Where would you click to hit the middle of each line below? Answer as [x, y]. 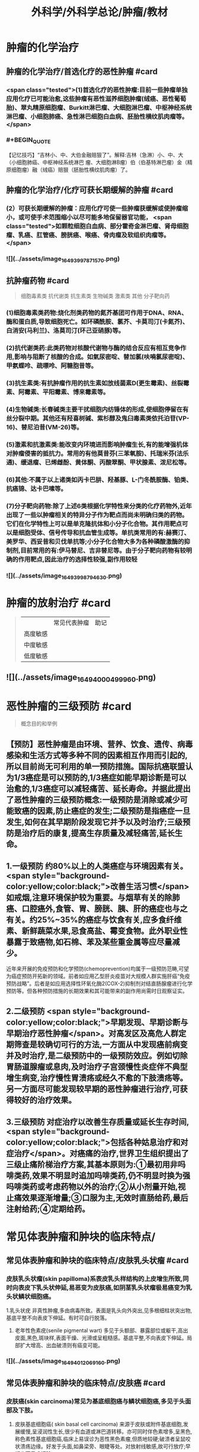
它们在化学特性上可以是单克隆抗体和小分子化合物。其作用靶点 [94, 524]
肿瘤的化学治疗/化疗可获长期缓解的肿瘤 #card [90, 190]
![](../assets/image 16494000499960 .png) [81, 678]
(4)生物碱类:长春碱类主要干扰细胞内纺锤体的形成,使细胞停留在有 [97, 409]
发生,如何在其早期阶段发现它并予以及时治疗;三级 [94, 822]
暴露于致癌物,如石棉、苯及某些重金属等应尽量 [89, 942]
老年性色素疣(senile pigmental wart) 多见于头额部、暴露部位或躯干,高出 [101, 1331]
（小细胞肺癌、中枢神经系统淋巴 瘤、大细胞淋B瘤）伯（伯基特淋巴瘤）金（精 [99, 162]
